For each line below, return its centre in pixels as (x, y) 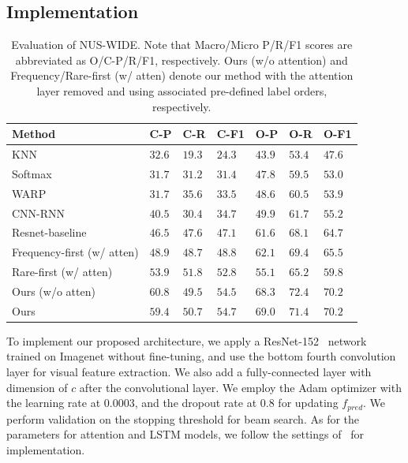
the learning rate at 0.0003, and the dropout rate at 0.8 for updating (172, 403)
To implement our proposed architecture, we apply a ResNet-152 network (187, 340)
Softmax (32, 173)
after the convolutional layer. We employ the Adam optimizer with (240, 387)
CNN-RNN (39, 213)
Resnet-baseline (49, 232)
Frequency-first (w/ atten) (75, 252)
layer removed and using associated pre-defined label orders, (182, 90)
